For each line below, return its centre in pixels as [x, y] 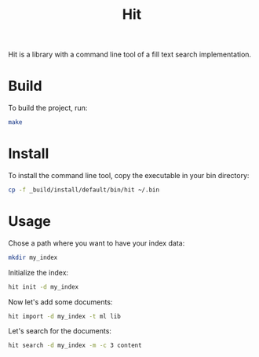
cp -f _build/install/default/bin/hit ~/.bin [84, 190]
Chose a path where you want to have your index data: [97, 243]
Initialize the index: [38, 272]
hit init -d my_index [44, 287]
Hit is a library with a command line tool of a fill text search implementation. [130, 55]
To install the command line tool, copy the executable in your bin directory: [129, 175]
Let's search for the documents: [60, 331]
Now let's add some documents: [60, 302]
